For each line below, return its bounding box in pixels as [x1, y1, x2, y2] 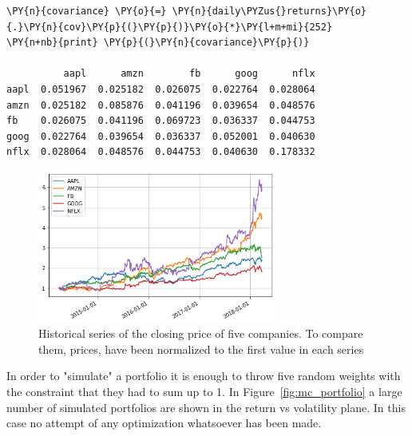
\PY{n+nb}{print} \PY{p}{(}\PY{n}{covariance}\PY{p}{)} [6, 37, 310, 49]
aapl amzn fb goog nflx [63, 68, 315, 80]
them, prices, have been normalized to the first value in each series [38, 340, 364, 357]
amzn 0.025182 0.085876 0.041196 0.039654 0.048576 [6, 99, 315, 111]
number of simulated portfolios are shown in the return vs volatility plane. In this [6, 398, 406, 415]
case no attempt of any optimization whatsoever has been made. [6, 414, 322, 431]
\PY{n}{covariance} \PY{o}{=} [6, 6, 167, 17]
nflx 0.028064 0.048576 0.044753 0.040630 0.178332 [6, 146, 315, 158]
